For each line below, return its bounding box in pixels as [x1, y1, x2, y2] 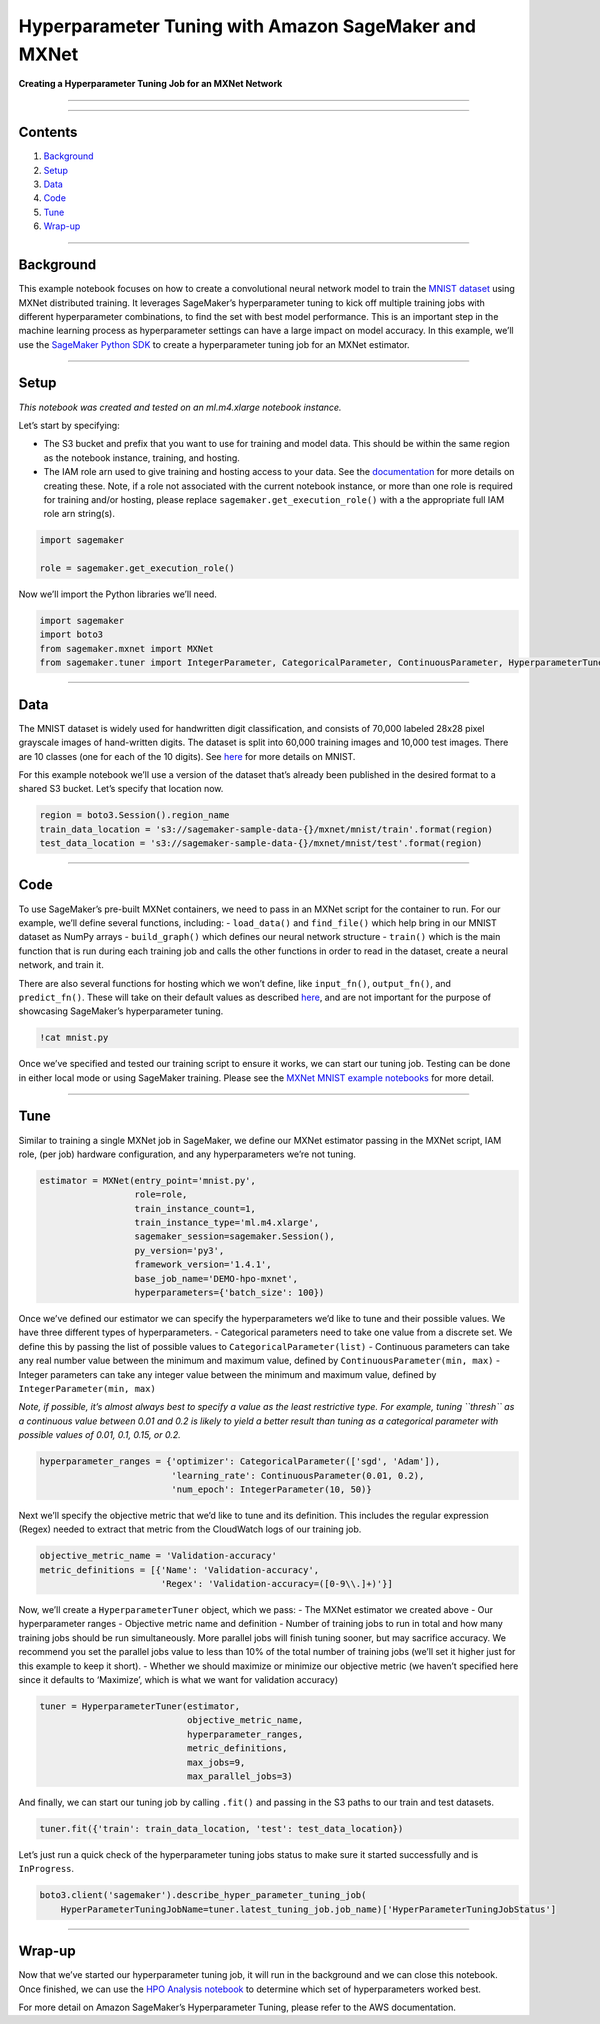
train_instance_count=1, [134, 1203, 257, 1214]
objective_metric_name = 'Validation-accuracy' [39, 1550, 277, 1562]
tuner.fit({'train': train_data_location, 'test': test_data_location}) [39, 1823, 404, 1834]
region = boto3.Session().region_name [39, 810, 230, 821]
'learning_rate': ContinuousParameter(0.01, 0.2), [171, 1470, 425, 1481]
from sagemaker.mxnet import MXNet [39, 643, 214, 654]
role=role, [134, 1189, 188, 1200]
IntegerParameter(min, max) [18, 1383, 157, 1394]
